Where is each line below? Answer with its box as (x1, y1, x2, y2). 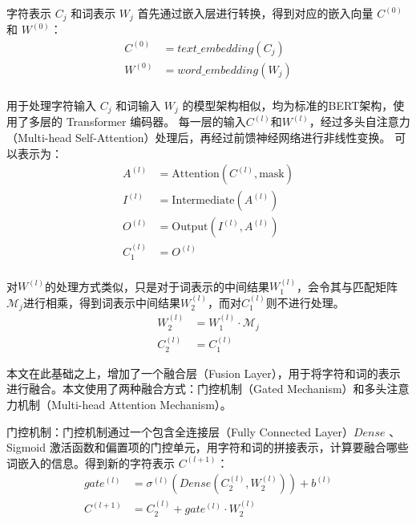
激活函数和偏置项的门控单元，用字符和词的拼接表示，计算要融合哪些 (49, 439, 409, 456)
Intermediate (172, 195, 235, 207)
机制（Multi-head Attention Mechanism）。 (17, 396, 232, 413)
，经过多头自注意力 (309, 113, 410, 130)
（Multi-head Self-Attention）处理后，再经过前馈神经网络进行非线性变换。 (6, 129, 391, 146)
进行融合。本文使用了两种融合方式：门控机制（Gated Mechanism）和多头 (6, 380, 387, 397)
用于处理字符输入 (6, 97, 96, 114)
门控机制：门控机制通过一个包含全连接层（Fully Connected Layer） (6, 423, 353, 440)
